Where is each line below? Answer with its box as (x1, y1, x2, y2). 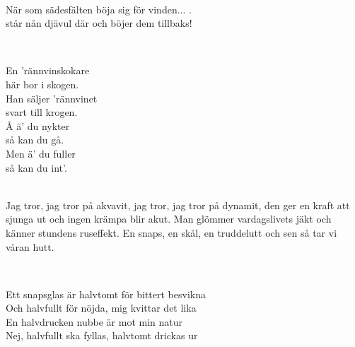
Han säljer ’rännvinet (6, 90, 98, 105)
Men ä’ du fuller (6, 146, 76, 160)
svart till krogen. (6, 105, 78, 119)
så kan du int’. (6, 160, 67, 175)
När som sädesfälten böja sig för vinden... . (6, 1, 192, 16)
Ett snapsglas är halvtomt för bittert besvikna (6, 286, 206, 301)
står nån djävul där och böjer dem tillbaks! (6, 16, 192, 30)
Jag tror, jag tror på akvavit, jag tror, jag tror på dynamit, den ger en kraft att (6, 197, 350, 212)
